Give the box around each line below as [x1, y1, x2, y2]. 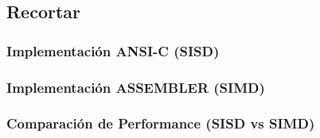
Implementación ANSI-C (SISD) [6, 40, 220, 60]
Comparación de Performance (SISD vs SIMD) [6, 113, 315, 133]
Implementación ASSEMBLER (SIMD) [6, 77, 265, 97]
